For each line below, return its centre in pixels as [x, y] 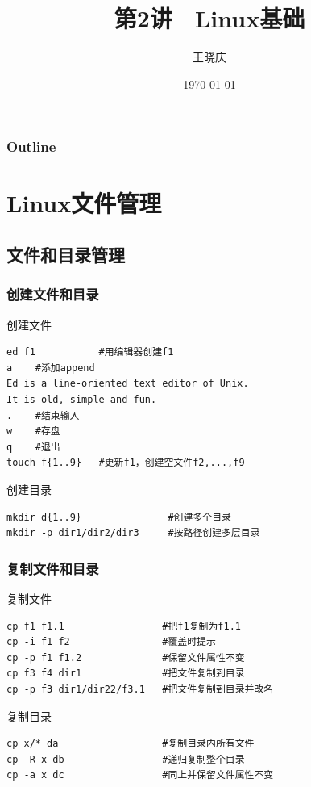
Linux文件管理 [84, 203]
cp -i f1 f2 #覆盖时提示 [111, 642]
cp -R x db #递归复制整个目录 [126, 759]
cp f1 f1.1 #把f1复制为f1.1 [124, 626]
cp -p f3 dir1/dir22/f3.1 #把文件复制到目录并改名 [140, 689]
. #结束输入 [43, 415]
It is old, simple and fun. [82, 399]
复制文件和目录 [53, 568]
